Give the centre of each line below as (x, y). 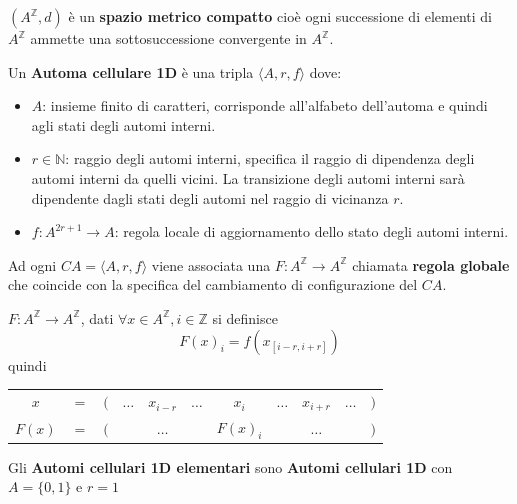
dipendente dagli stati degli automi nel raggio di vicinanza (210, 197)
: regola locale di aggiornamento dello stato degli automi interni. (311, 231)
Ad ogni (32, 264)
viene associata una (211, 264)
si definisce (245, 317)
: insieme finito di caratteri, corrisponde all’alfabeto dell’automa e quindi (265, 105)
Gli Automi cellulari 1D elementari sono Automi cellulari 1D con (230, 466)
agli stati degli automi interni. (123, 124)
